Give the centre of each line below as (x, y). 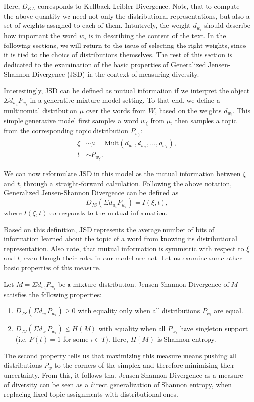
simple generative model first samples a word (71, 121)
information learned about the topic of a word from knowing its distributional (121, 239)
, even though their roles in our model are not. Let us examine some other (131, 258)
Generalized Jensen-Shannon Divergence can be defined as (91, 193)
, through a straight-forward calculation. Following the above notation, (126, 183)
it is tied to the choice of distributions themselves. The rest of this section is (118, 55)
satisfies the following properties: (53, 294)
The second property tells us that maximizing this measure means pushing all (120, 355)
